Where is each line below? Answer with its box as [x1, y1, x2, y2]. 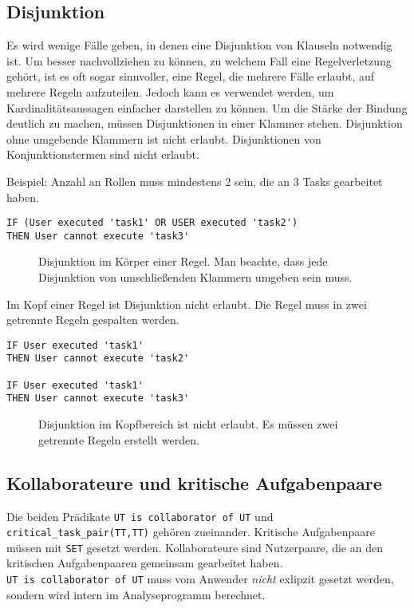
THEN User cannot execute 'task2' [6, 353, 190, 365]
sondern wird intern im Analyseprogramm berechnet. [6, 586, 266, 602]
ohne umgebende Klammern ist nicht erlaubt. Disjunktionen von [6, 130, 321, 147]
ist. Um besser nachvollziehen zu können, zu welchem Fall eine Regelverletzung [6, 52, 392, 69]
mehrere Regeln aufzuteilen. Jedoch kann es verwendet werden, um [6, 83, 334, 100]
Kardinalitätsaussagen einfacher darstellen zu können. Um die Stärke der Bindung [6, 99, 408, 116]
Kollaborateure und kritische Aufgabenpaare [6, 470, 382, 495]
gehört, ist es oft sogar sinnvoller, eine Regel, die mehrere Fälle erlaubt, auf [6, 68, 375, 85]
